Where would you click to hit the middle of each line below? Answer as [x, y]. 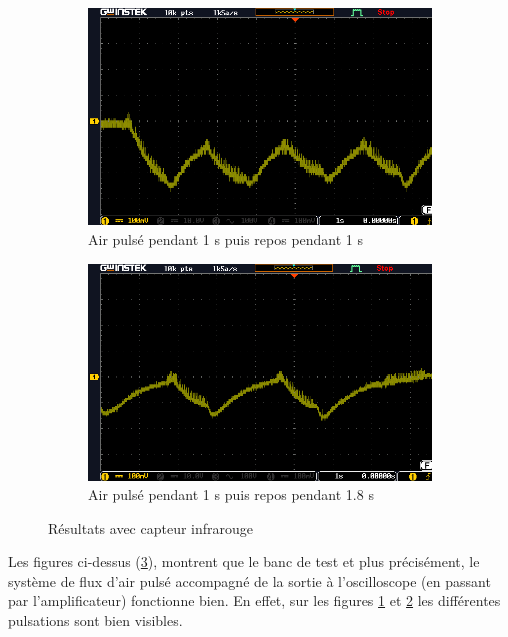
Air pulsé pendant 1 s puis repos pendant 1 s [226, 238]
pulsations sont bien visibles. [95, 620]
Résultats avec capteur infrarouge [151, 527]
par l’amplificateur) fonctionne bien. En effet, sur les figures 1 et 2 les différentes [254, 600]
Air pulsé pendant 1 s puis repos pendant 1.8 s [231, 494]
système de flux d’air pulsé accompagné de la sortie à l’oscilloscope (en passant [249, 580]
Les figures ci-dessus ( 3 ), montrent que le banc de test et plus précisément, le [244, 561]
